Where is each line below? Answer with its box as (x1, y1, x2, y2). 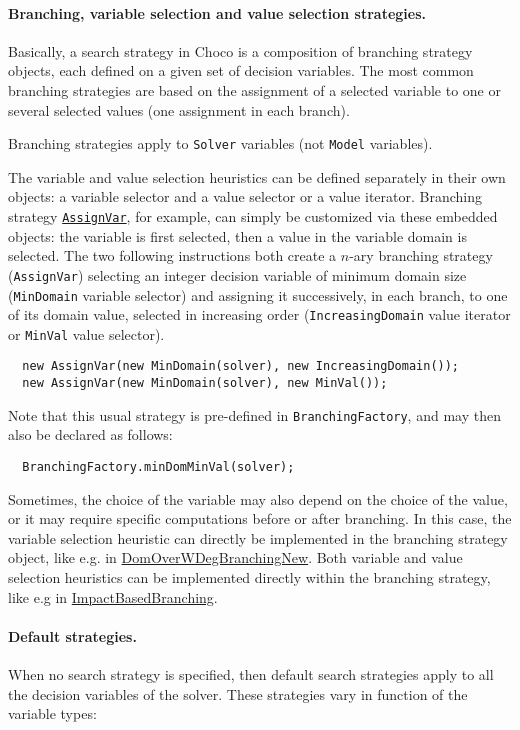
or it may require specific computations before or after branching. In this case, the (8, 508, 512, 529)
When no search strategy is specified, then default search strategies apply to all (8, 664, 494, 685)
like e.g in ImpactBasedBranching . (8, 586, 218, 607)
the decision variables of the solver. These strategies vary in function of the (8, 683, 468, 704)
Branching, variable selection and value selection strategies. (8, 2, 427, 23)
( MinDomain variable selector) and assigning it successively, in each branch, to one (8, 284, 508, 305)
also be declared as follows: (8, 424, 173, 445)
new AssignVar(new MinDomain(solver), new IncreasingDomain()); (22, 359, 460, 374)
